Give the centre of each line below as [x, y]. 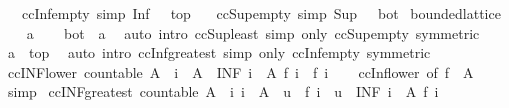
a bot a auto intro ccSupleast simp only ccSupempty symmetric [253, 32]
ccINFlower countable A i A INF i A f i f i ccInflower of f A [240, 71]
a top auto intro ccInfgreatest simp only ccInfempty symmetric [219, 52]
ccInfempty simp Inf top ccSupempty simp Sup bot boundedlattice [261, 13]
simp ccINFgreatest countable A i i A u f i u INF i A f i [223, 91]
